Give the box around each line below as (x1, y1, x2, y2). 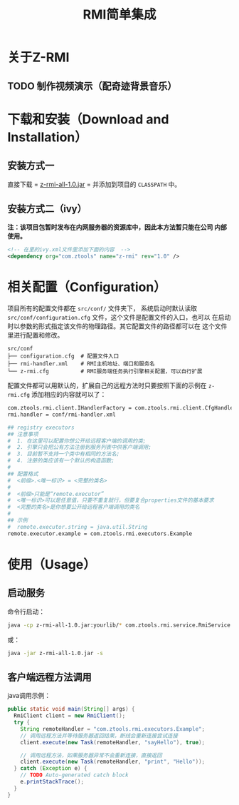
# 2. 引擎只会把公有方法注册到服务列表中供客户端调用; (7, 444, 152, 451)
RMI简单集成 (83, 6, 156, 23)
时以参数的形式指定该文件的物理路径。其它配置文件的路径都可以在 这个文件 (7, 322, 228, 330)
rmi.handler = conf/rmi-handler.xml (7, 411, 116, 418)
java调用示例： (7, 692, 51, 700)
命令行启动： (7, 607, 45, 616)
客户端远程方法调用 (7, 671, 92, 683)
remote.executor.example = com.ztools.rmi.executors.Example (7, 530, 193, 537)
